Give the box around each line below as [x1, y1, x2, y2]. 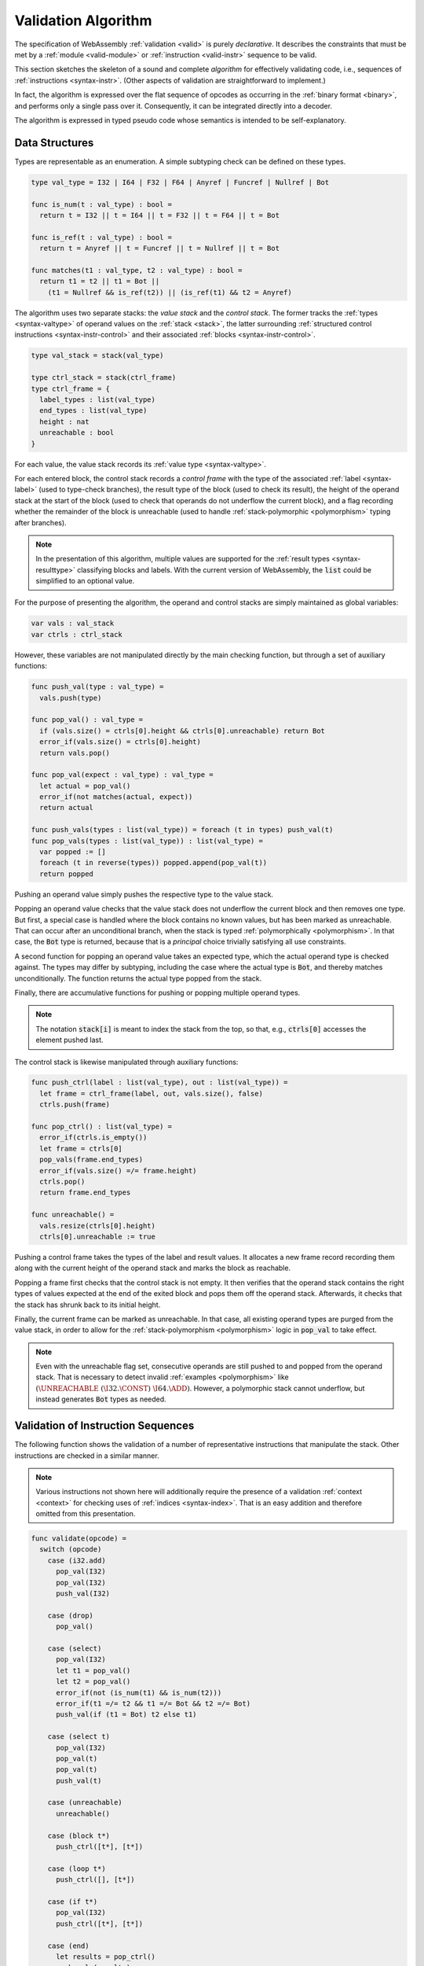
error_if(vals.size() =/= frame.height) [39, 1166, 197, 1175]
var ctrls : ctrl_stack [31, 630, 123, 639]
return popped [39, 869, 94, 878]
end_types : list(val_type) [39, 406, 148, 415]
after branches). [14, 517, 67, 527]
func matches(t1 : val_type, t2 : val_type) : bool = [31, 266, 243, 274]
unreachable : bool [39, 429, 115, 437]
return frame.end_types [39, 1188, 131, 1197]
